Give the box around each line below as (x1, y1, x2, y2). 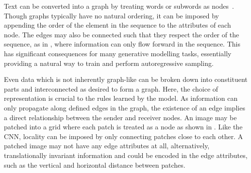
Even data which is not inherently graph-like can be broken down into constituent (4, 74, 248, 84)
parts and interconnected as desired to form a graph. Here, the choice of (4, 83, 218, 94)
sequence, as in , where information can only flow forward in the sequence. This (4, 39, 240, 49)
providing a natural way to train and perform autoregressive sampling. (4, 58, 214, 68)
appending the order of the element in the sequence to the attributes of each (4, 20, 231, 30)
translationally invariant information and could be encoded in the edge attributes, (4, 150, 248, 160)
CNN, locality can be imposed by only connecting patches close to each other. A (4, 131, 243, 141)
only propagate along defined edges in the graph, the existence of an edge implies (4, 102, 245, 112)
